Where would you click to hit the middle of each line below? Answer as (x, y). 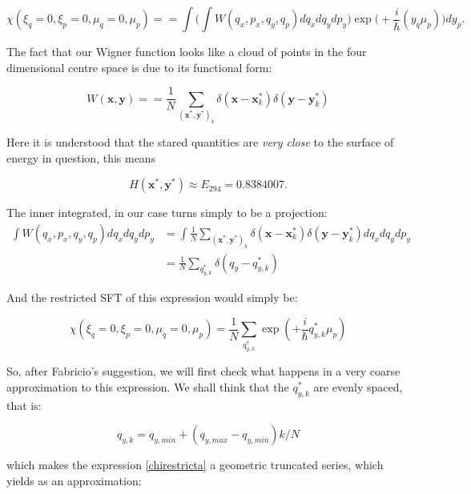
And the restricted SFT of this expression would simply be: (152, 297)
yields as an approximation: (74, 480)
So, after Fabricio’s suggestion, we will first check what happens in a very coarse (203, 371)
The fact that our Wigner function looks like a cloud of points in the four (187, 51)
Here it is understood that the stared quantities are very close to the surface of (200, 141)
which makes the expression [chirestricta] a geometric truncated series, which (195, 465)
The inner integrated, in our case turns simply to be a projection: (167, 213)
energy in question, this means (81, 157)
